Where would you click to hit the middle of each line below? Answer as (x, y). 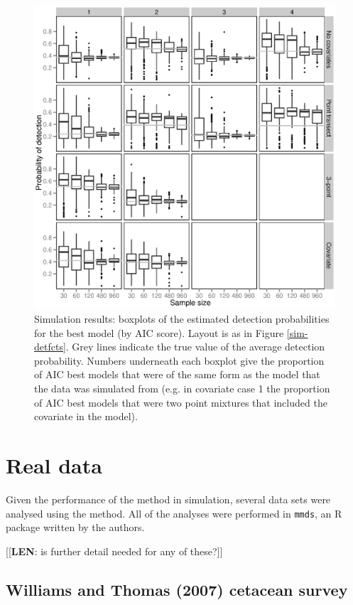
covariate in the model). (86, 416)
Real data (54, 465)
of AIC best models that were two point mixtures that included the (181, 402)
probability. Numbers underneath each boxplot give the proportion (179, 360)
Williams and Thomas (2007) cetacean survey (177, 589)
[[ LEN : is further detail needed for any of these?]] (114, 551)
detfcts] (50, 347)
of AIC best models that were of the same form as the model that (177, 374)
